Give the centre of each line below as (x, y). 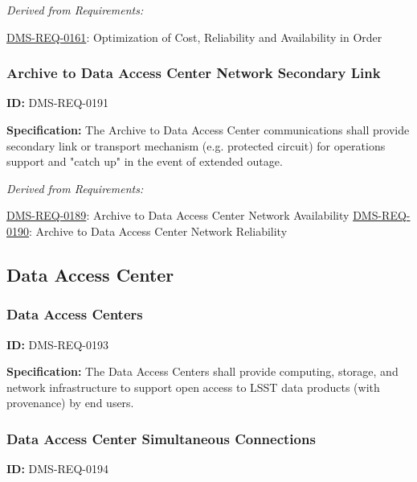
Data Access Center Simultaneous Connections (161, 438)
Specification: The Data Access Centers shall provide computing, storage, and (202, 371)
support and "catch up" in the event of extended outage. (145, 161)
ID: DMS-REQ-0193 (57, 344)
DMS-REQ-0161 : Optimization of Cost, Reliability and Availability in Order (194, 37)
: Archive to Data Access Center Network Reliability (158, 231)
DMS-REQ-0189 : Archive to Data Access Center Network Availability (178, 215)
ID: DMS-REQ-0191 (57, 103)
